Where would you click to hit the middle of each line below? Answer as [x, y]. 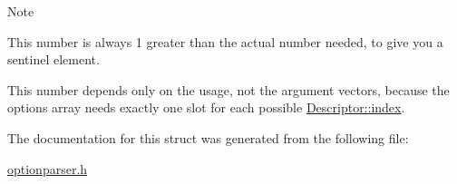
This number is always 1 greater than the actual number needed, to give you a [225, 41]
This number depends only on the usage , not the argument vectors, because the [228, 89]
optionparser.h [48, 168]
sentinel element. [53, 59]
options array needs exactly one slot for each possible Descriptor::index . [206, 107]
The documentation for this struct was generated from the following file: [208, 137]
